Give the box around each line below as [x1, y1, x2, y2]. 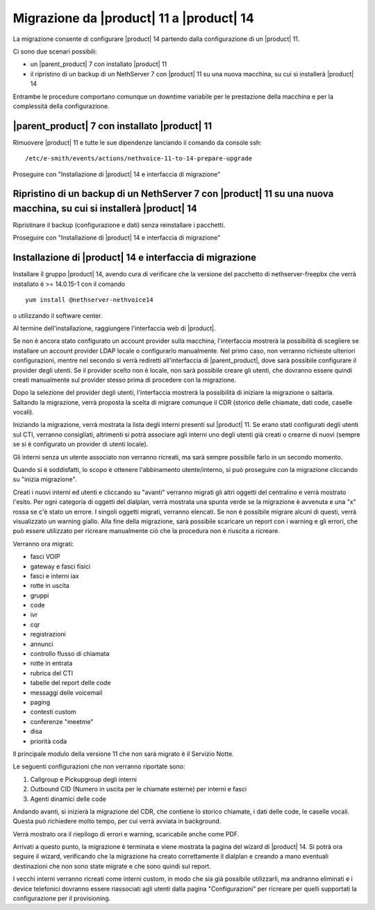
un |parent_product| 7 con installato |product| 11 [30, 60, 167, 69]
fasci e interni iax [30, 571, 79, 580]
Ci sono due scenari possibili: [12, 47, 97, 56]
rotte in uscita [30, 582, 69, 590]
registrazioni [30, 630, 66, 639]
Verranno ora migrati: [12, 539, 74, 548]
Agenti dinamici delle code [30, 795, 107, 803]
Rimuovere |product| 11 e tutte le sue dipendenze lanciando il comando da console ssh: [12, 138, 262, 146]
